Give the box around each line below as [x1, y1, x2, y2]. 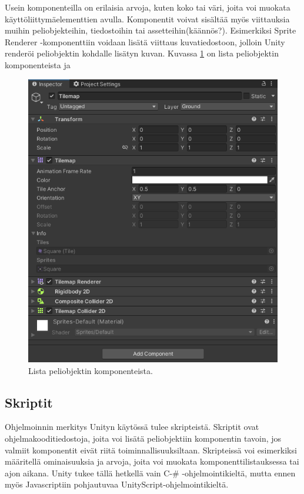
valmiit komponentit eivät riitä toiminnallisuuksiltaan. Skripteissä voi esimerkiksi [5, 443, 297, 456]
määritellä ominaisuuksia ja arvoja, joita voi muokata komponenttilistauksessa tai [5, 455, 299, 468]
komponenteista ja [5, 58, 71, 71]
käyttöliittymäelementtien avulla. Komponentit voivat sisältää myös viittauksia [5, 12, 290, 25]
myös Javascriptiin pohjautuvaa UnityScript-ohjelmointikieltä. [5, 478, 229, 490]
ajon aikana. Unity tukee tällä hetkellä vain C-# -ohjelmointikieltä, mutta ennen [5, 466, 296, 479]
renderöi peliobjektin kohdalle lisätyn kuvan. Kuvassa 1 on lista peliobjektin [5, 47, 279, 59]
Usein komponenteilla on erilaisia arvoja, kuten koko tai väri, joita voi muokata [5, 1, 290, 13]
